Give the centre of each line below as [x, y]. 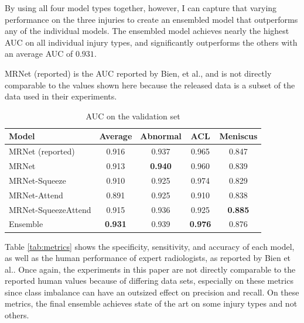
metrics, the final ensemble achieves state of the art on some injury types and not [151, 303]
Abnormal [161, 136]
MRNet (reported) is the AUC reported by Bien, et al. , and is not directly [138, 73]
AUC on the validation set [133, 116]
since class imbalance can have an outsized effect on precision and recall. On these [152, 292]
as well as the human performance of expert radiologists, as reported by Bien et [148, 258]
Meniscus [238, 136]
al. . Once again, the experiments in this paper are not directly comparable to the [150, 269]
